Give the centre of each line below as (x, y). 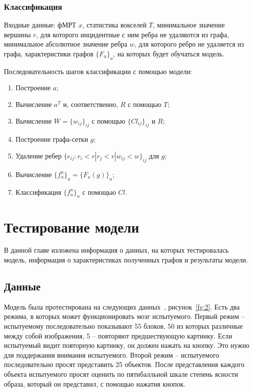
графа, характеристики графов (49, 53)
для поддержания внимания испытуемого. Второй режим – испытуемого (112, 354)
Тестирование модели (72, 226)
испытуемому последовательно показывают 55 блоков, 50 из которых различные (124, 326)
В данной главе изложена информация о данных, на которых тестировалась (116, 250)
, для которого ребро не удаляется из (189, 44)
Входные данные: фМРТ (40, 25)
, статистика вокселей (115, 25)
